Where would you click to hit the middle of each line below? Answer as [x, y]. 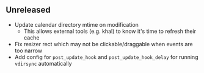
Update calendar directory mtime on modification [76, 24]
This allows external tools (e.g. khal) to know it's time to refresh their [110, 31]
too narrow [28, 50]
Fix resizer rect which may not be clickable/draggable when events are [104, 44]
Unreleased [28, 10]
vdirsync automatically [43, 63]
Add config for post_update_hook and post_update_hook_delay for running [106, 57]
